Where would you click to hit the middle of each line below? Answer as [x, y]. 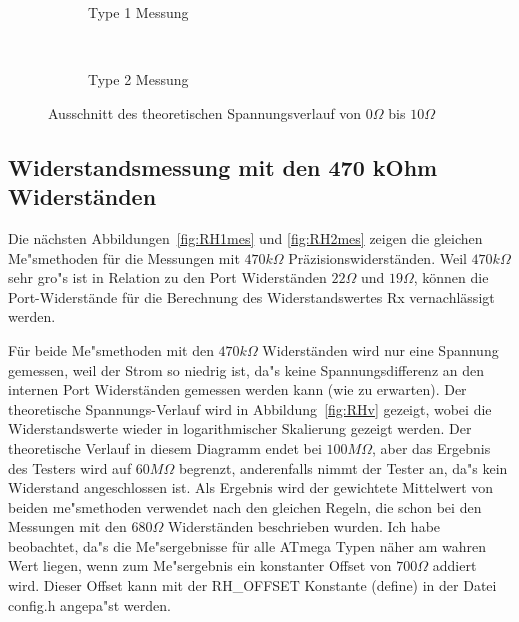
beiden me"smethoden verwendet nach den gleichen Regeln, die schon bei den [245, 506]
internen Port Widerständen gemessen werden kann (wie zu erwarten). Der [237, 389]
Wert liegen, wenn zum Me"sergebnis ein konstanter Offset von [200, 565]
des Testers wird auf [70, 467]
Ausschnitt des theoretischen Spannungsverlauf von [205, 112]
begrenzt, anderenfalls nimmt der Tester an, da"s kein [343, 467]
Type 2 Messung [138, 79]
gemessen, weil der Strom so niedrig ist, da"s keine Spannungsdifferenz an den [246, 369]
